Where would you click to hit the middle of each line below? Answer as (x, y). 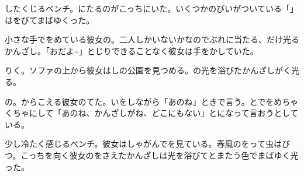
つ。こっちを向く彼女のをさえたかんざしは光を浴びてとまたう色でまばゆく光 (152, 155)
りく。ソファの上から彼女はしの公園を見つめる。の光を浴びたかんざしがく (148, 70)
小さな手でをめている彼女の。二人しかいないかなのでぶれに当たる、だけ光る (152, 39)
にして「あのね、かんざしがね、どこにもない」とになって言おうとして (164, 113)
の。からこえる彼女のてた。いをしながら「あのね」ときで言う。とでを (139, 101)
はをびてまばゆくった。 (50, 20)
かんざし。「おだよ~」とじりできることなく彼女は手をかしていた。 (132, 50)
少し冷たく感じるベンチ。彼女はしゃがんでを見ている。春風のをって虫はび (147, 144)
